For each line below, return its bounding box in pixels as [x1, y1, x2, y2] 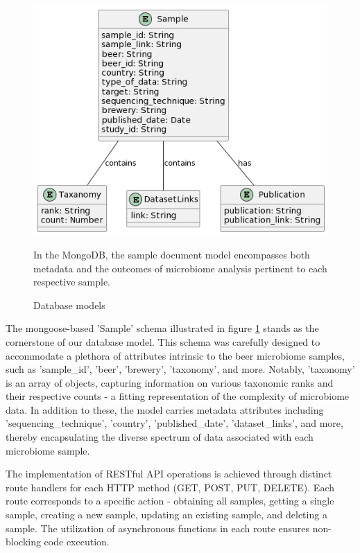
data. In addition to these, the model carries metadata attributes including [6, 402, 324, 416]
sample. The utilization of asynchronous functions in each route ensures [6, 520, 310, 535]
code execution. [44, 534, 110, 549]
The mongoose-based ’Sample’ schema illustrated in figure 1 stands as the [6, 321, 319, 335]
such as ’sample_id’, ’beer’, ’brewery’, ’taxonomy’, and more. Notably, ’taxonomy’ [6, 362, 355, 376]
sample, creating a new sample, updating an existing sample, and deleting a [6, 507, 327, 522]
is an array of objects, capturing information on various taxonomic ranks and [6, 375, 334, 389]
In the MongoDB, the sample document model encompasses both [33, 247, 310, 261]
